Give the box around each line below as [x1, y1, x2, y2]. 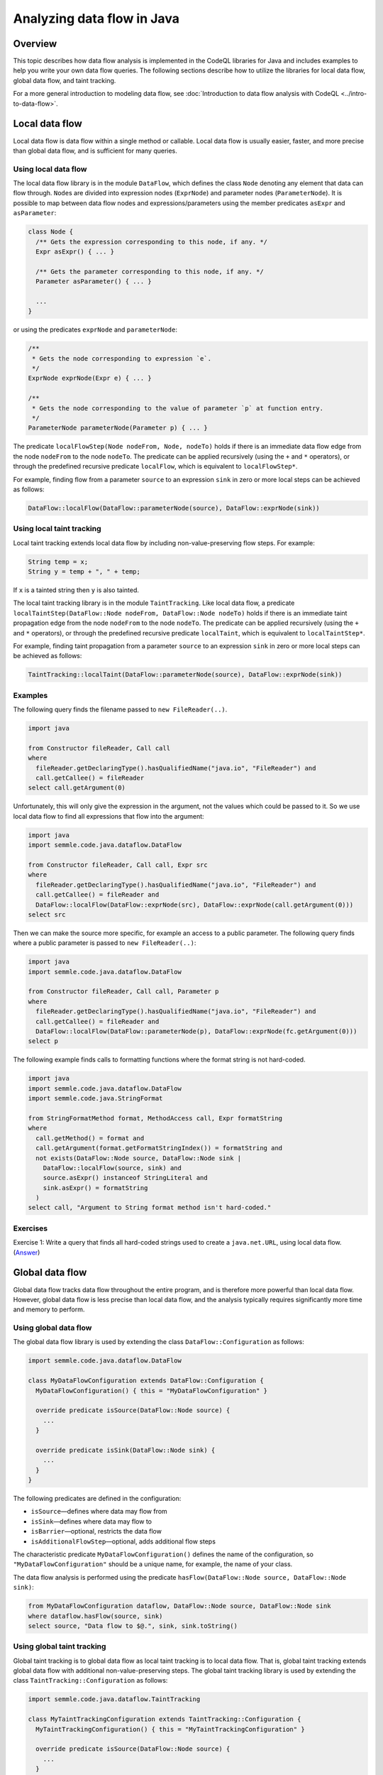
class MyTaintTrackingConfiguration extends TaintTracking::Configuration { [28, 1715, 301, 1723]
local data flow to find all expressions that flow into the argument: [13, 812, 205, 820]
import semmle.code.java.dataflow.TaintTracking [28, 1695, 201, 1703]
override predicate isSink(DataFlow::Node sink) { [35, 1446, 216, 1454]
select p [28, 1037, 59, 1045]
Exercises [13, 1223, 48, 1233]
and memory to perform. [13, 1305, 85, 1313]
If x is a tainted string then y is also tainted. [13, 586, 140, 594]
